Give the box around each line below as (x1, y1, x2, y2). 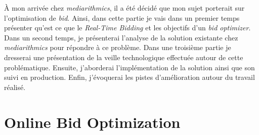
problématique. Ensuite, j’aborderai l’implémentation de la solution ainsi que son (4, 62, 255, 72)
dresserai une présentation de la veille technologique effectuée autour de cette (4, 52, 243, 62)
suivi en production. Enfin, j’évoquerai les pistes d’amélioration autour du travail (4, 72, 255, 82)
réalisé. (4, 81, 26, 92)
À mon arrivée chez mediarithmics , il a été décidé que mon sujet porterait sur (4, 3, 245, 13)
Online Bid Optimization (4, 111, 181, 132)
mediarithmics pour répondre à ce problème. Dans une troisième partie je (4, 42, 231, 53)
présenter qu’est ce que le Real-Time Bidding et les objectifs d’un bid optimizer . (4, 22, 251, 33)
